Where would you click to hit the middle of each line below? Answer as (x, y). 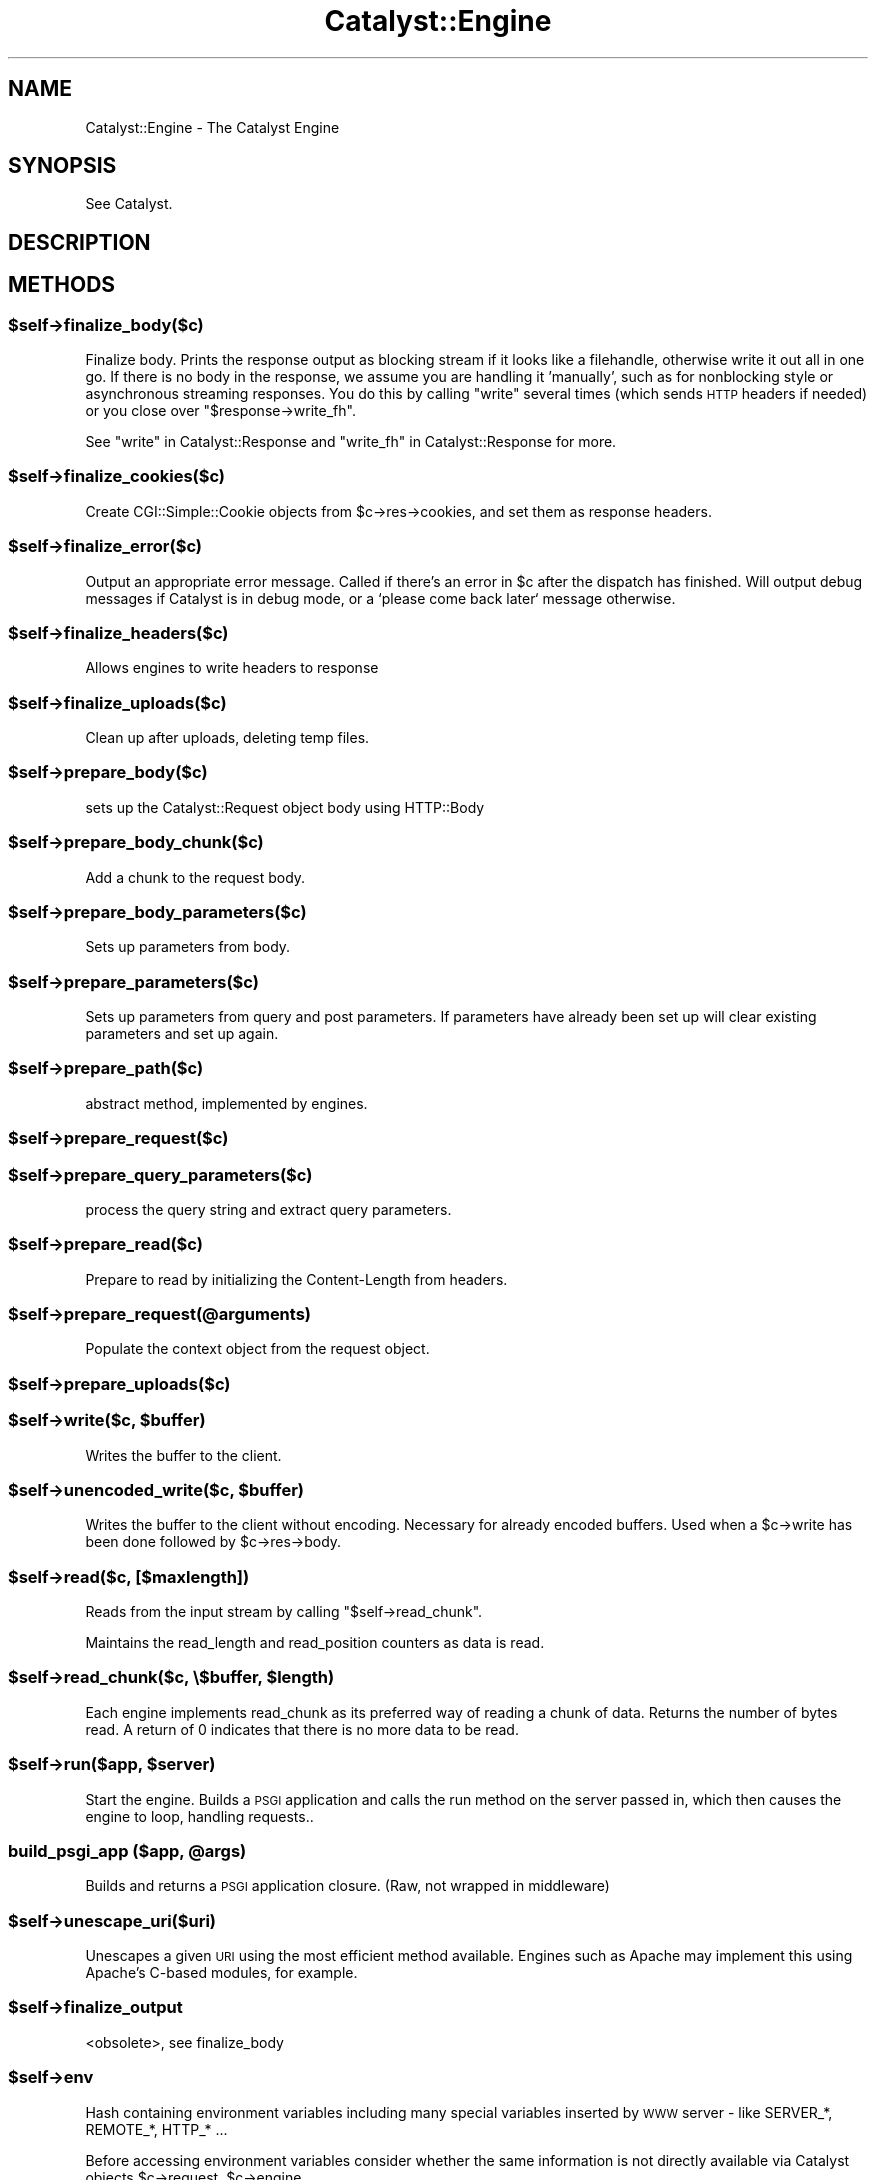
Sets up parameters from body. (188, 947)
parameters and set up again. (182, 1034)
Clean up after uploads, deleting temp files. (227, 738)
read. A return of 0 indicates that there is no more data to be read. (302, 1729)
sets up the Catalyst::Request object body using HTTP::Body (285, 807)
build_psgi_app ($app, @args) (127, 1850)
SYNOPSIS (62, 166)
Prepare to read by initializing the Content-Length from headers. (296, 1279)
